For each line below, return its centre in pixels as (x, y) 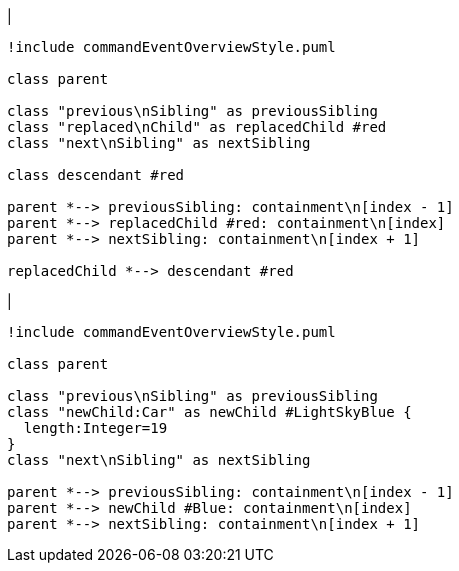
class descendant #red (96, 175)
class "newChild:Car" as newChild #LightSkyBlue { (209, 412)
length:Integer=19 (95, 428)
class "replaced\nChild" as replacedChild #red (197, 127)
